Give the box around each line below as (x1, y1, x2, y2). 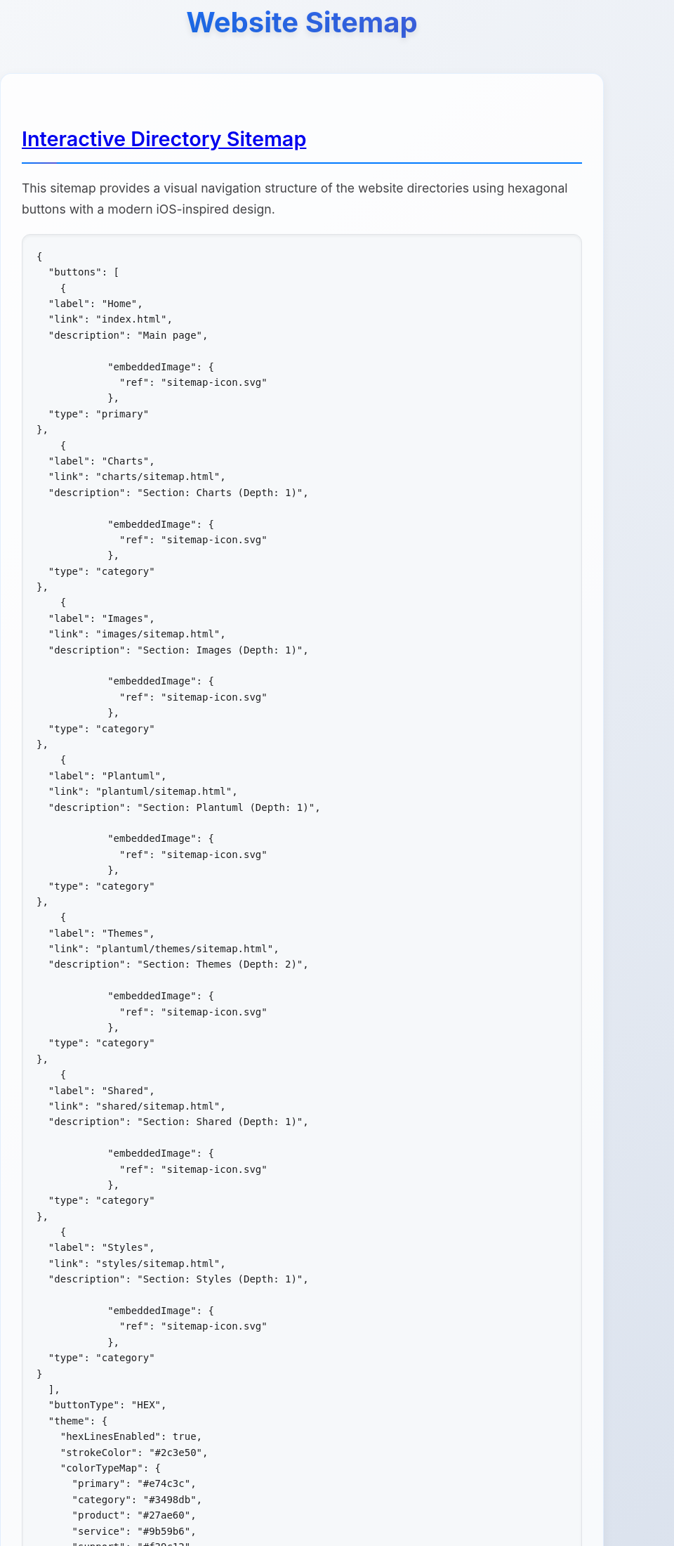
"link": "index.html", (48, 313, 173, 325)
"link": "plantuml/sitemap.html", (48, 786, 238, 798)
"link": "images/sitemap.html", (48, 628, 226, 640)
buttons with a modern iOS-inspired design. (22, 201, 275, 216)
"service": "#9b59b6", (72, 1525, 197, 1537)
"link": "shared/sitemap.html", (48, 1100, 226, 1112)
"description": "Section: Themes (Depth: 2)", (48, 959, 309, 970)
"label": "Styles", (48, 1242, 155, 1254)
